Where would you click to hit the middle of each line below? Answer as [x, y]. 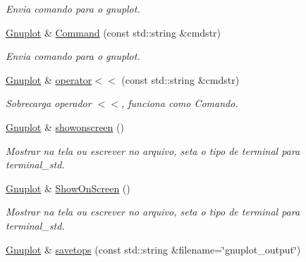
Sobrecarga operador [49, 103]
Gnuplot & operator [49, 79]
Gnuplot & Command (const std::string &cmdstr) [114, 32]
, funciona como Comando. [179, 103]
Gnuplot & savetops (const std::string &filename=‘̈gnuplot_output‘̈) [153, 249]
